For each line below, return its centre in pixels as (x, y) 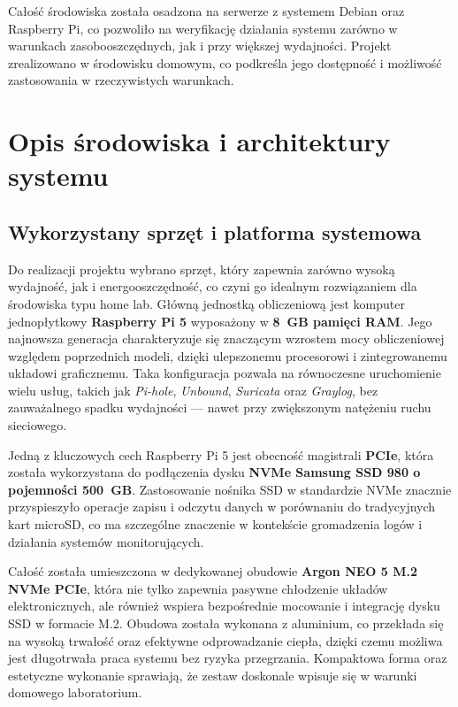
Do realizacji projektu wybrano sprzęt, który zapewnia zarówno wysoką (202, 269)
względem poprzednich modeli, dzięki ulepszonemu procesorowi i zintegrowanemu (228, 355)
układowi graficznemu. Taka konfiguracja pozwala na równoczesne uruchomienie (225, 373)
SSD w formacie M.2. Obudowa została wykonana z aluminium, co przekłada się (226, 623)
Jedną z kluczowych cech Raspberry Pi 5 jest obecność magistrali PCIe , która (221, 454)
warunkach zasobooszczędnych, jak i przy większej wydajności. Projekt (200, 46)
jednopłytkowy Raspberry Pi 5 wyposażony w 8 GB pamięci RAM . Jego (220, 321)
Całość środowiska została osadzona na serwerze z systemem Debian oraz (206, 11)
